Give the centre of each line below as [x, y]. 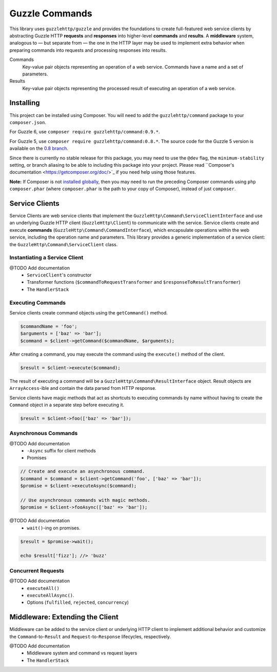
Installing [25, 103]
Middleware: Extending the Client [64, 617]
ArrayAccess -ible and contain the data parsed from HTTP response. [83, 388]
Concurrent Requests [37, 570]
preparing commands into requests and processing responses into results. [88, 50]
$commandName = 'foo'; [49, 327]
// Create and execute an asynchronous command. [83, 471]
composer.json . [28, 122]
